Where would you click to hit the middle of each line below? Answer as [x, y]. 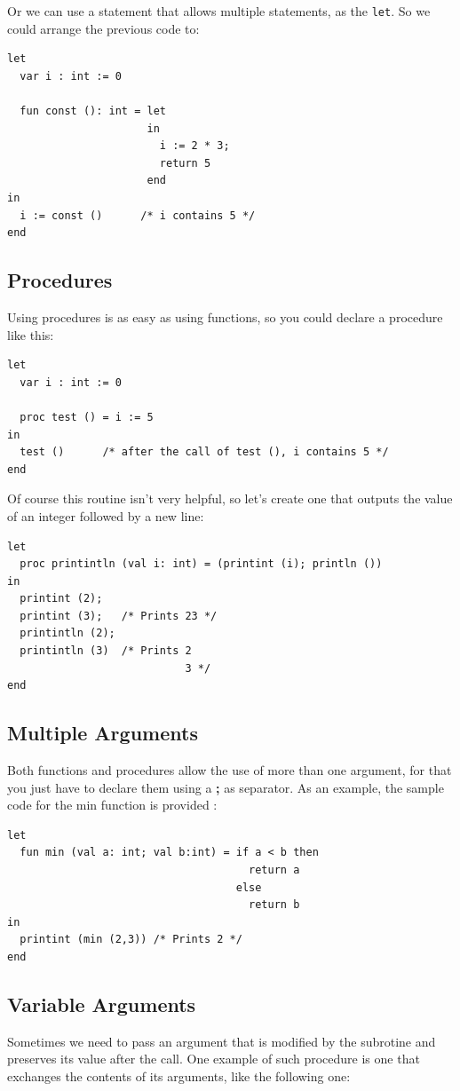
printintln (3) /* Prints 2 [106, 651]
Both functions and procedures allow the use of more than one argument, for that [230, 770]
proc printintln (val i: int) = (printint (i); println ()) [201, 564]
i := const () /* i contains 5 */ [138, 215]
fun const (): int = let [93, 111]
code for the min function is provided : [112, 805]
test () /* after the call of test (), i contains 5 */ [204, 452]
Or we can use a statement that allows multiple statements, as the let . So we [219, 11]
